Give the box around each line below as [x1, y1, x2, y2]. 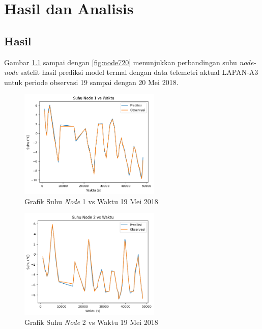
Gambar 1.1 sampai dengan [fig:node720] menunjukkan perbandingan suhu [4, 57, 237, 67]
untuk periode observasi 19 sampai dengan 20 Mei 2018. [4, 76, 179, 87]
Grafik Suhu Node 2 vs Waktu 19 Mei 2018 [24, 316, 158, 327]
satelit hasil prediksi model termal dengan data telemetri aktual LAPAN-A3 [20, 67, 258, 77]
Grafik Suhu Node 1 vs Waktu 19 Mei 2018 [24, 196, 158, 206]
